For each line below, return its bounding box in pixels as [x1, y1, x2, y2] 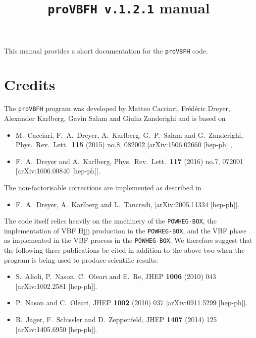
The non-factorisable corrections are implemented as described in [4, 182, 202, 192]
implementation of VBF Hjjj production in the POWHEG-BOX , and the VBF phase [4, 225, 247, 235]
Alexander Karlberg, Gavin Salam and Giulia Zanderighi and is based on [4, 113, 226, 123]
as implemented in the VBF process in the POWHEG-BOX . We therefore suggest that [4, 235, 253, 245]
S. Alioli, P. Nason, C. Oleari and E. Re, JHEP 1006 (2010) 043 [15, 271, 216, 282]
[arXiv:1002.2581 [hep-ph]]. [15, 281, 97, 291]
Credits [4, 74, 55, 95]
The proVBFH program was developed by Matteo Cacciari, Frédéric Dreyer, [4, 103, 230, 113]
